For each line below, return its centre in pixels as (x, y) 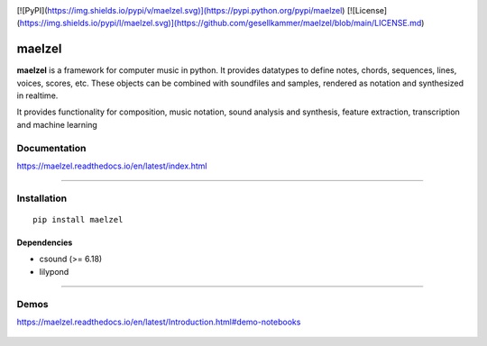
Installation (42, 198)
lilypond (54, 271)
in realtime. (37, 96)
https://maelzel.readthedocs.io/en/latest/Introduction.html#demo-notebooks (159, 322)
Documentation (51, 148)
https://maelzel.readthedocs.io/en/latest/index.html (112, 166)
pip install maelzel (78, 219)
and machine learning (57, 124)
